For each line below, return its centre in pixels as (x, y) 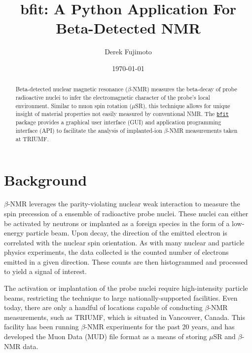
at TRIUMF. (32, 138)
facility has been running (41, 327)
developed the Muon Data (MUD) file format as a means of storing (106, 336)
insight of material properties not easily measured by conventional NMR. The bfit (122, 114)
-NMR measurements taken (202, 131)
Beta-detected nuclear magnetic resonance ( (72, 89)
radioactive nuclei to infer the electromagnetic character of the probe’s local (113, 97)
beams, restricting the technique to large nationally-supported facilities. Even (121, 297)
